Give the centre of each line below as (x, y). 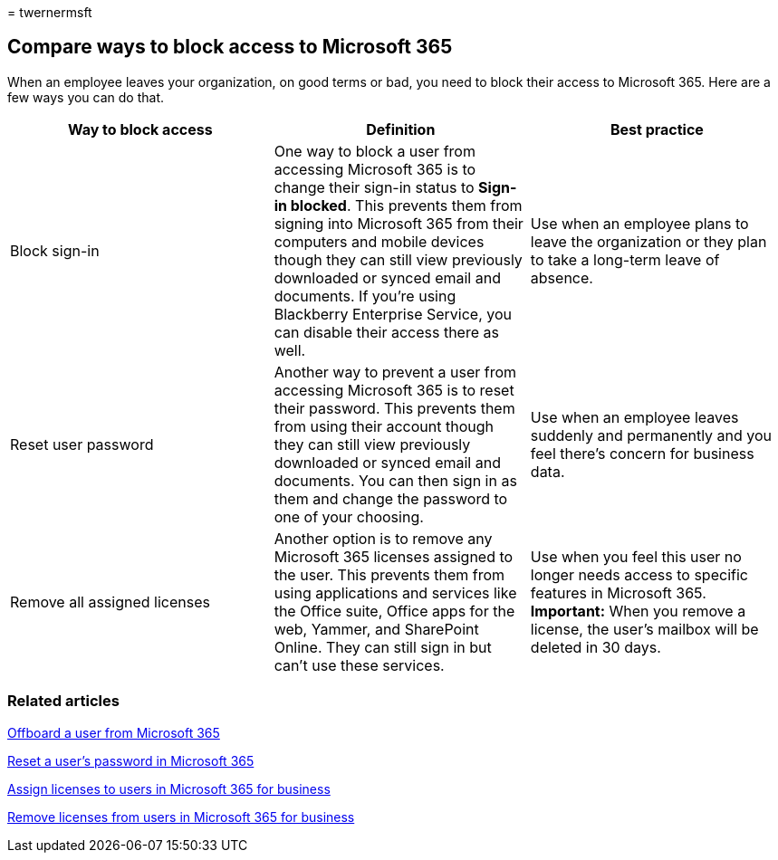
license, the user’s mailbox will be (644, 629)
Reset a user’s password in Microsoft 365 (131, 760)
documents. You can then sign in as (395, 480)
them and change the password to (391, 498)
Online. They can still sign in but (383, 647)
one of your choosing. (349, 516)
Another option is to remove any (383, 538)
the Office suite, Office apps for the (394, 611)
